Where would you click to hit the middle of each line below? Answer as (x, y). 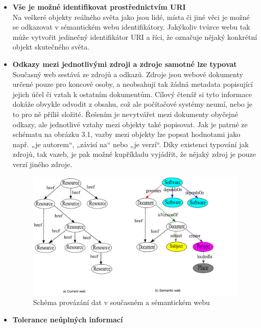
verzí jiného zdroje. (42, 164)
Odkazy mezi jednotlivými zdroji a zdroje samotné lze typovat (125, 64)
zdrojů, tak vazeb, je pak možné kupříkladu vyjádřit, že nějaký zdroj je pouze (134, 154)
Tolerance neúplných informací (68, 319)
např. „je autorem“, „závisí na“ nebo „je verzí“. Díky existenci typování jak (130, 144)
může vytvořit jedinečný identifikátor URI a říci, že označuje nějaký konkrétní (135, 37)
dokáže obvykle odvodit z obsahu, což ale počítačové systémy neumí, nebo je (132, 104)
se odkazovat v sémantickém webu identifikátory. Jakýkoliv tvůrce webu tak (131, 27)
